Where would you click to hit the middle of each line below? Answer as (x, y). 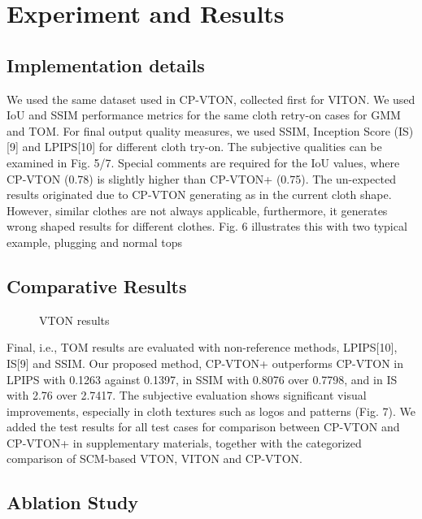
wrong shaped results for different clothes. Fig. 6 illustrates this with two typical (207, 226)
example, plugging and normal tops (94, 242)
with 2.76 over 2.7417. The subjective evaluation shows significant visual (187, 395)
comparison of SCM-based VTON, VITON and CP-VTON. (154, 458)
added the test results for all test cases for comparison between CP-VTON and (203, 427)
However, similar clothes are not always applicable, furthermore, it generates (197, 210)
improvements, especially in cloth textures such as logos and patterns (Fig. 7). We (211, 411)
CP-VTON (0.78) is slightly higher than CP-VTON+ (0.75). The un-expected (201, 178)
